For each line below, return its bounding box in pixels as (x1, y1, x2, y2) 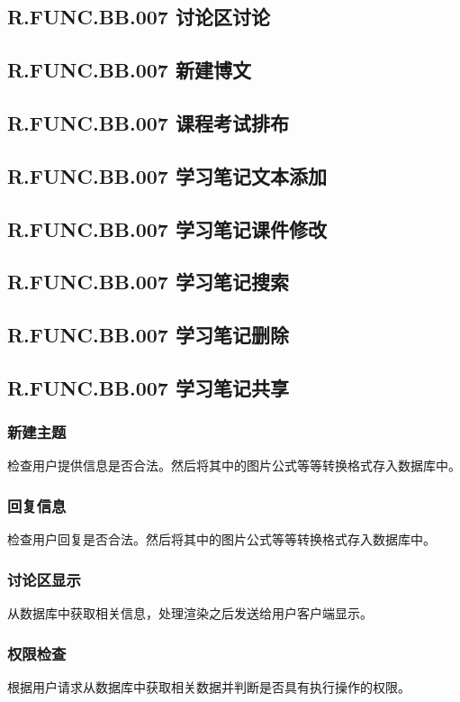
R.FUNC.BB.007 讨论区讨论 (7, 3, 270, 31)
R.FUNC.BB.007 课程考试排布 (7, 108, 289, 136)
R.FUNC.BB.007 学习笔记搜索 (7, 268, 289, 296)
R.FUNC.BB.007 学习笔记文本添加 (7, 161, 327, 189)
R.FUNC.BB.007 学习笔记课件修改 (7, 214, 327, 242)
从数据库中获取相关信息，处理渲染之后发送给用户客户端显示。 (7, 604, 373, 623)
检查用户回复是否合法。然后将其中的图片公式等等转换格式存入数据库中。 (7, 530, 436, 549)
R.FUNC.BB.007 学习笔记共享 (7, 373, 289, 401)
